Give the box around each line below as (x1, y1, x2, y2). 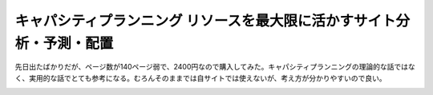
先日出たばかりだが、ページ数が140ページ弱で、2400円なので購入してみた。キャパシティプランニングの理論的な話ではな (14, 62, 416, 72)
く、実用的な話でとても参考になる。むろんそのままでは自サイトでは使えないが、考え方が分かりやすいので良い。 (14, 73, 386, 83)
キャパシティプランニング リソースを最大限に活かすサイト (14, 12, 396, 30)
